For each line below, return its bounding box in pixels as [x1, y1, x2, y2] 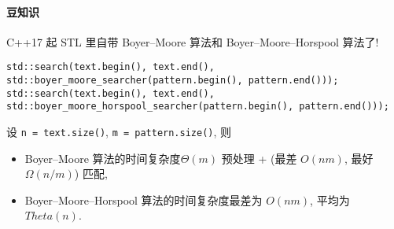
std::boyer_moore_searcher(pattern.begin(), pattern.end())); [6, 75, 339, 87]
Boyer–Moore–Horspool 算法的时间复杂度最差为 [24, 191, 263, 208]
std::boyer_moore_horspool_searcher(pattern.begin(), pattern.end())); [6, 101, 389, 113]
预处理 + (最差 [221, 150, 297, 166]
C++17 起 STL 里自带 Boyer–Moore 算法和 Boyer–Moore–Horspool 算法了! [6, 33, 379, 50]
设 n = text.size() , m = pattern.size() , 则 [6, 124, 232, 140]
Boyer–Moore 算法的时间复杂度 [24, 150, 181, 166]
